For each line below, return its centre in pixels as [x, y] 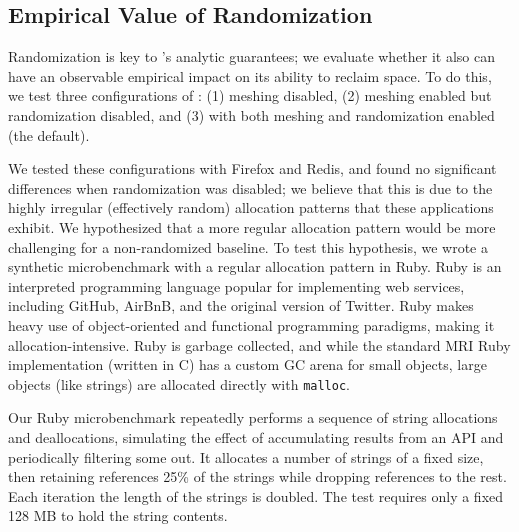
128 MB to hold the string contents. [118, 515]
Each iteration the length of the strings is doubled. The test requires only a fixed [256, 495]
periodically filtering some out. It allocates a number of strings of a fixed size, [246, 456]
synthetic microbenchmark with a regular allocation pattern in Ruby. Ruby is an [255, 266]
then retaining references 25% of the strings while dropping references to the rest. [257, 476]
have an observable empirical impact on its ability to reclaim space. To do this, [250, 75]
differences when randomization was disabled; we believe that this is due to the [250, 187]
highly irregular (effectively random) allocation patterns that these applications [251, 207]
